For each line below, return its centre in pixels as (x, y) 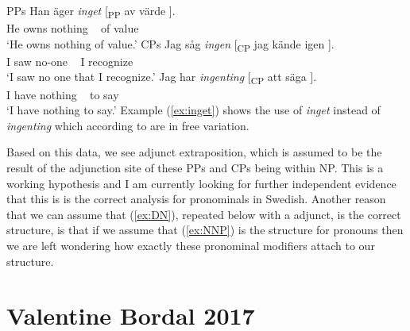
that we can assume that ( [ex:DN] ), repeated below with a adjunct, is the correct (204, 214)
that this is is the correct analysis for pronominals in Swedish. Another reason (196, 199)
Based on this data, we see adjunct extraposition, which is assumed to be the (194, 152)
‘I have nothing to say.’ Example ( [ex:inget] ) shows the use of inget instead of (193, 110)
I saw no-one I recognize (70, 61)
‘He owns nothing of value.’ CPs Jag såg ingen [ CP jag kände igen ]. (170, 44)
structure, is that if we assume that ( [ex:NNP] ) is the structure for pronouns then (205, 230)
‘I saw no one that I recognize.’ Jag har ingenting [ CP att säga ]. (162, 78)
